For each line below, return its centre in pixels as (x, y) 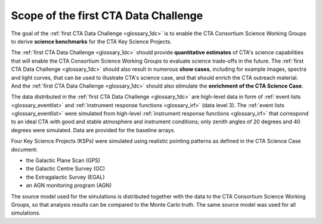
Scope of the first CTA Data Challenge (107, 15)
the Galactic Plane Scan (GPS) (63, 160)
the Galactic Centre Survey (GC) (66, 169)
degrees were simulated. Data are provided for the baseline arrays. (93, 130)
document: (24, 150)
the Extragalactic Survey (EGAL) (65, 177)
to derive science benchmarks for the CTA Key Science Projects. (92, 41)
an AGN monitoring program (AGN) (69, 185)
